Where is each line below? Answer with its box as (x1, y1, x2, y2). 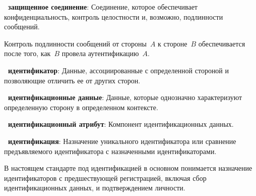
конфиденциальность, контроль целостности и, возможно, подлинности (4, 11, 223, 22)
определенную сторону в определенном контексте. (4, 102, 158, 112)
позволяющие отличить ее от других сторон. (4, 75, 141, 85)
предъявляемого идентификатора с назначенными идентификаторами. (4, 145, 217, 156)
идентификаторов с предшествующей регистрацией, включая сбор (4, 172, 207, 183)
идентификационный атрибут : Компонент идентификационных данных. (8, 119, 234, 129)
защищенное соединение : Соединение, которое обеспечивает (8, 2, 198, 12)
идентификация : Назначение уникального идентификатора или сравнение (8, 135, 236, 146)
